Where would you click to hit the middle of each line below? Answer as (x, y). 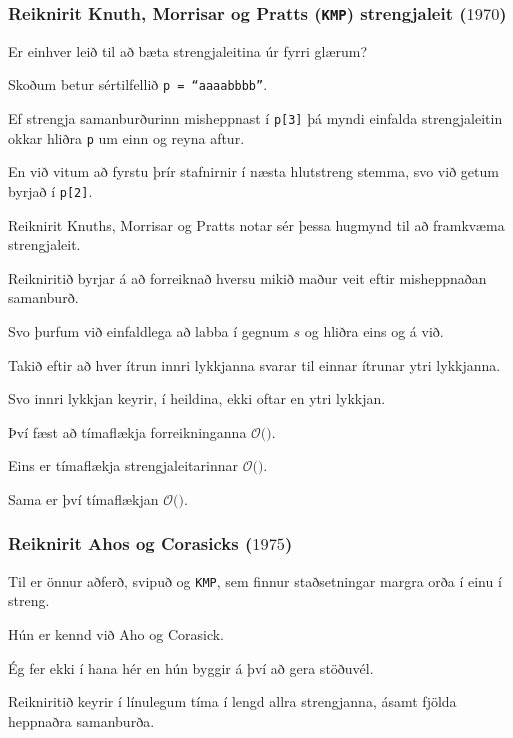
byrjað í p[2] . (50, 190)
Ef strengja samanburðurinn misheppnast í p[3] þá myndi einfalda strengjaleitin (255, 118)
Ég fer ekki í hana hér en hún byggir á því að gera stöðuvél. (191, 667)
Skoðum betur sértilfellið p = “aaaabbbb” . (138, 84)
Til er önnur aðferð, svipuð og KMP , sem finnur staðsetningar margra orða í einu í (255, 580)
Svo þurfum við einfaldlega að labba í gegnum (148, 330)
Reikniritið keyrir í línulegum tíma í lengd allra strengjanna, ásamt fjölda (232, 701)
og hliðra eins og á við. (374, 330)
